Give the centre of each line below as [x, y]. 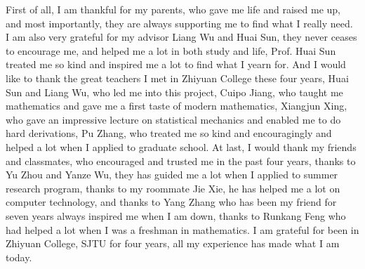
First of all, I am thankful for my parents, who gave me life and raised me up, [173, 9]
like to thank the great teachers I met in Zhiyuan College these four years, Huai [177, 78]
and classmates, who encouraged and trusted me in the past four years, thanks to [181, 160]
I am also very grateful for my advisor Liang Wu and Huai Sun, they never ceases [181, 37]
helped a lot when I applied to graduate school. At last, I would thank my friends [181, 146]
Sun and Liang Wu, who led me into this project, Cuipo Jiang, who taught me [174, 92]
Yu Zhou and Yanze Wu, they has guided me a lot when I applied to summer [172, 175]
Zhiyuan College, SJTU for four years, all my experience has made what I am [173, 243]
